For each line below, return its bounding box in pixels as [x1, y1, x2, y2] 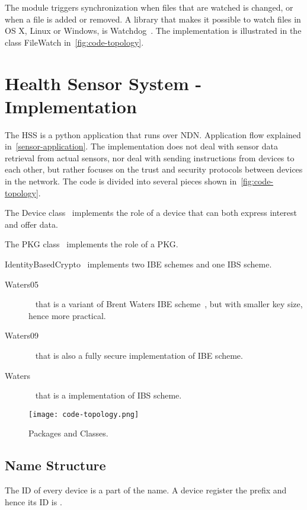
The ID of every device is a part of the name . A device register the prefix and [5, 484, 287, 496]
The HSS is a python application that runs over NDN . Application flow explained [5, 128, 301, 141]
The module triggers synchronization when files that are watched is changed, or [5, 1, 293, 13]
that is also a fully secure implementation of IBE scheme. [35, 349, 243, 361]
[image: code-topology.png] [28, 410, 139, 419]
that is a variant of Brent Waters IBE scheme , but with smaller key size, [35, 298, 303, 310]
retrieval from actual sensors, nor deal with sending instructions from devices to [5, 151, 295, 164]
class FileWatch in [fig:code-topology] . [5, 36, 144, 48]
